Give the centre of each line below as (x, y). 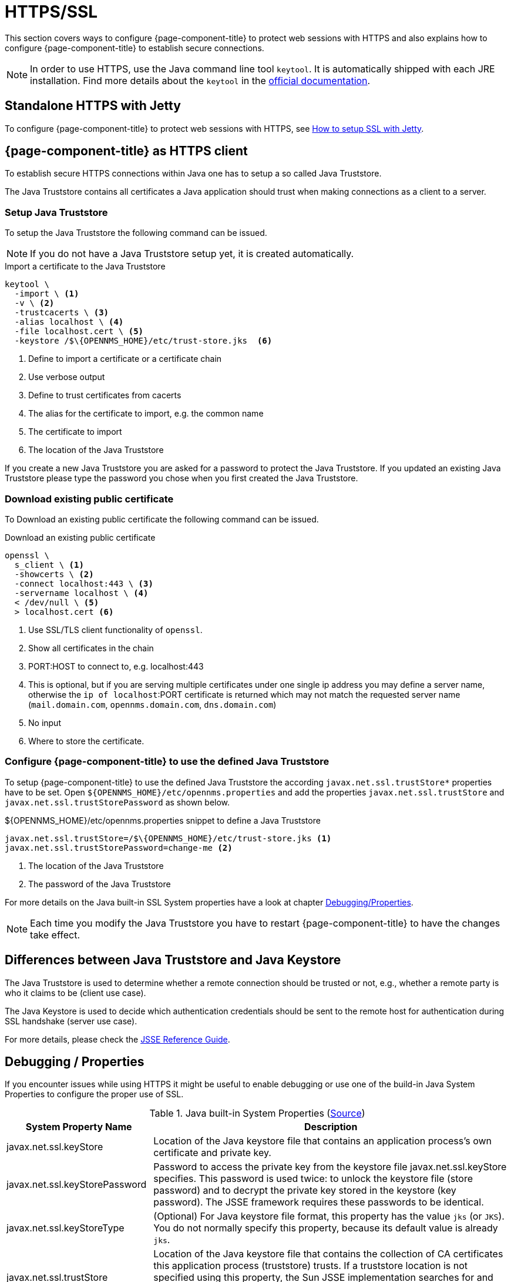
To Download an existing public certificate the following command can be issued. (162, 519)
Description (331, 1127)
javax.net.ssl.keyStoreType (65, 1228)
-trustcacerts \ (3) (62, 313)
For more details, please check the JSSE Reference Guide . (117, 1039)
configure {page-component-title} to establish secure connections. (135, 48)
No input (45, 722)
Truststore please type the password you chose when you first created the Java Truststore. (181, 478)
